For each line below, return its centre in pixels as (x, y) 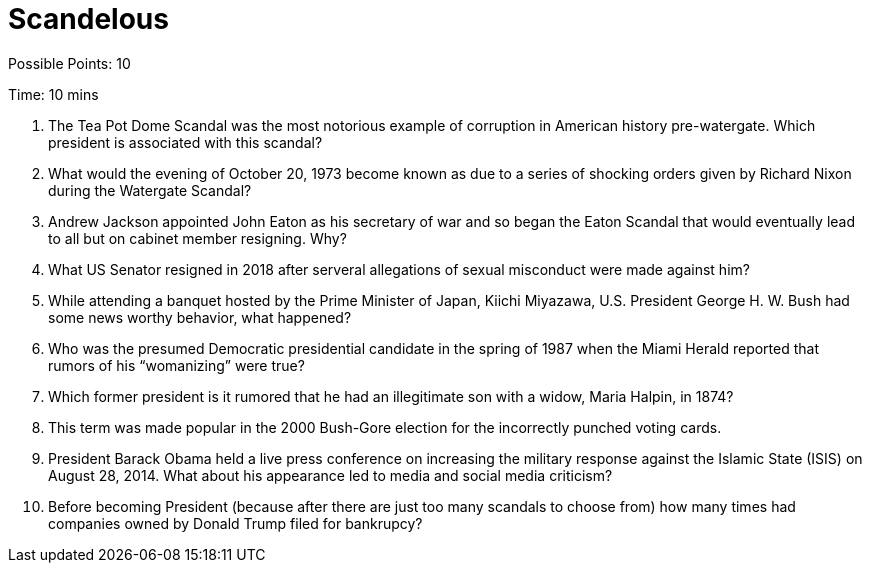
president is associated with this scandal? (185, 142)
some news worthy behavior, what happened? (200, 317)
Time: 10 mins (53, 94)
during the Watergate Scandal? (150, 190)
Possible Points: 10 (69, 63)
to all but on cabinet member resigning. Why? (197, 238)
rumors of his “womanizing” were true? (176, 365)
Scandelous (88, 19)
